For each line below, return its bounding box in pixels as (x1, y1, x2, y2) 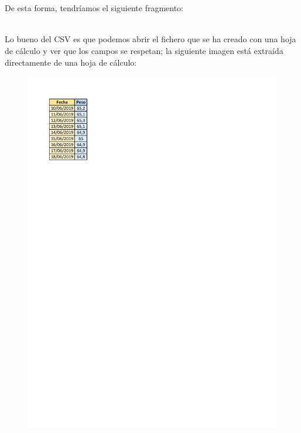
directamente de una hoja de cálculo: (5, 56, 137, 68)
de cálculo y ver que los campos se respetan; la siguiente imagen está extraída (5, 44, 283, 56)
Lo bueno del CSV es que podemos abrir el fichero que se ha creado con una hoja (5, 33, 296, 45)
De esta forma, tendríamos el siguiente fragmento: (5, 2, 184, 14)
